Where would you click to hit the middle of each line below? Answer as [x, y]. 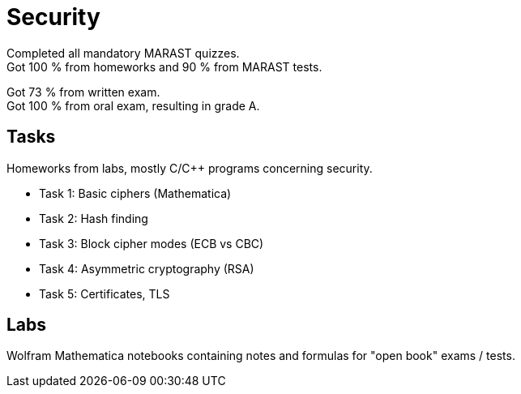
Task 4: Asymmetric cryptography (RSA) [147, 268]
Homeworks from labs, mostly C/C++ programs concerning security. [190, 168]
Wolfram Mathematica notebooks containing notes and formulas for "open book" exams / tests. [261, 356]
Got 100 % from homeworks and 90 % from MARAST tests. [164, 66]
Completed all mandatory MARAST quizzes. [123, 53]
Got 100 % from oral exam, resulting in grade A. [133, 105]
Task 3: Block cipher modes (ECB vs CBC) [152, 243]
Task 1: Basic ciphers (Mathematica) [135, 193]
